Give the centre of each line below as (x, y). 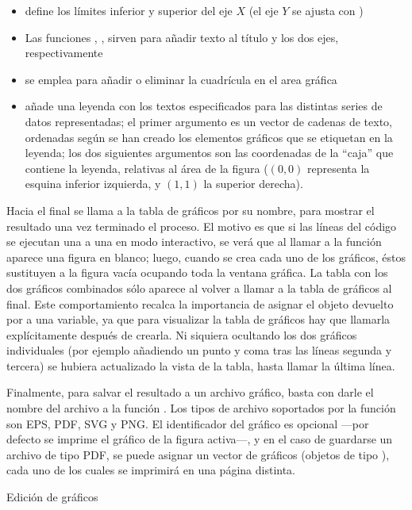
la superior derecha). (253, 184)
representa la (339, 168)
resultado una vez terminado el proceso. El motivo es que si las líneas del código (202, 226)
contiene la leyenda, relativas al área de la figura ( (146, 168)
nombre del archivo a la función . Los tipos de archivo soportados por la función (201, 408)
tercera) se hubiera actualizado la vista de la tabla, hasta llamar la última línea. (201, 365)
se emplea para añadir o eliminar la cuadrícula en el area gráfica (181, 79)
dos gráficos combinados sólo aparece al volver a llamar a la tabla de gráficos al (199, 288)
